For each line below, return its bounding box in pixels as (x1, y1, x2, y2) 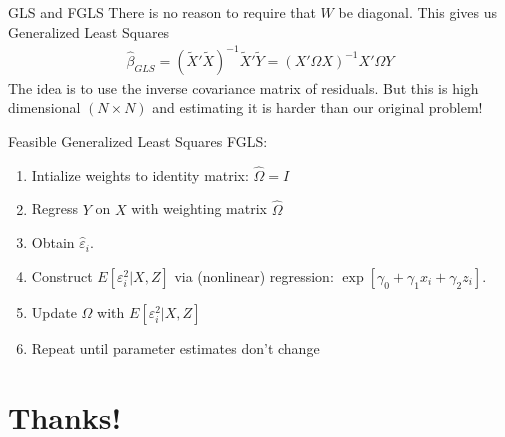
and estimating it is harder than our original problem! (152, 97, 483, 118)
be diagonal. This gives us (338, 2, 497, 22)
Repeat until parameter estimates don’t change (31, 337, 320, 358)
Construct (31, 265, 93, 286)
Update (31, 301, 77, 322)
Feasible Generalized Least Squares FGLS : (8, 130, 268, 151)
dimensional (8, 97, 81, 118)
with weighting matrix (131, 198, 267, 219)
